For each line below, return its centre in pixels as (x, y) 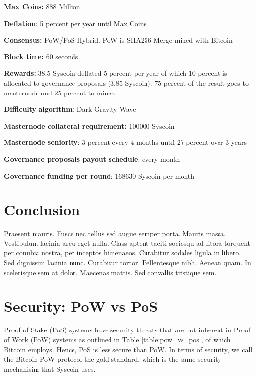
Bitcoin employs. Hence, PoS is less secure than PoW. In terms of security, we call (128, 349)
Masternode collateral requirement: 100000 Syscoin (89, 125)
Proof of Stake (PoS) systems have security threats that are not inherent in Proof (127, 330)
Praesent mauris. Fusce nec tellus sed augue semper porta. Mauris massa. (115, 233)
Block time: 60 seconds (41, 56)
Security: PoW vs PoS (81, 306)
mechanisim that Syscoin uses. (50, 368)
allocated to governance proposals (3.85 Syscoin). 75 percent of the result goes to (126, 82)
